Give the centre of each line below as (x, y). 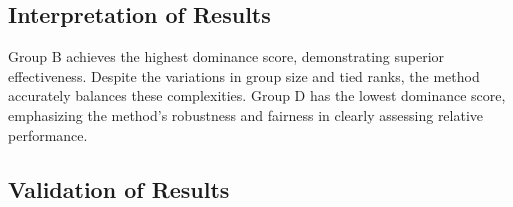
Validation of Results (119, 188)
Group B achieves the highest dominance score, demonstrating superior (226, 56)
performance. (48, 134)
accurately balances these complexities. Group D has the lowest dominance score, (257, 95)
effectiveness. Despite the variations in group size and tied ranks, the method (244, 75)
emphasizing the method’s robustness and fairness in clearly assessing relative (246, 114)
